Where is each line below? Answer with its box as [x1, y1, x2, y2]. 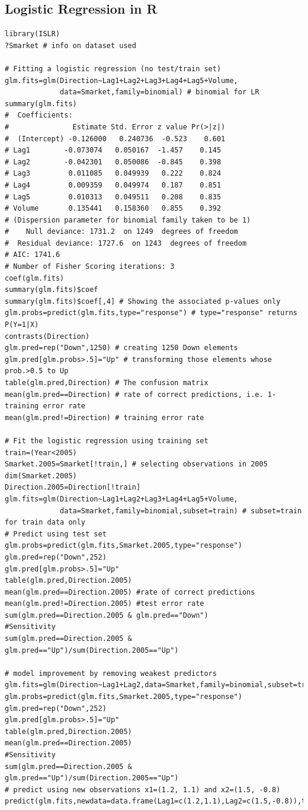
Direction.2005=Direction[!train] [5, 483, 141, 492]
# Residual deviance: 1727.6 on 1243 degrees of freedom [5, 239, 247, 247]
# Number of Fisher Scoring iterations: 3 [5, 262, 175, 271]
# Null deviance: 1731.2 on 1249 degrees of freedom [5, 227, 238, 236]
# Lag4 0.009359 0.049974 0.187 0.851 [5, 180, 222, 189]
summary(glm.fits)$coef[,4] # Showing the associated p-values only [5, 297, 281, 306]
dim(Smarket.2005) [5, 471, 77, 480]
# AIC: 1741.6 [5, 250, 60, 259]
